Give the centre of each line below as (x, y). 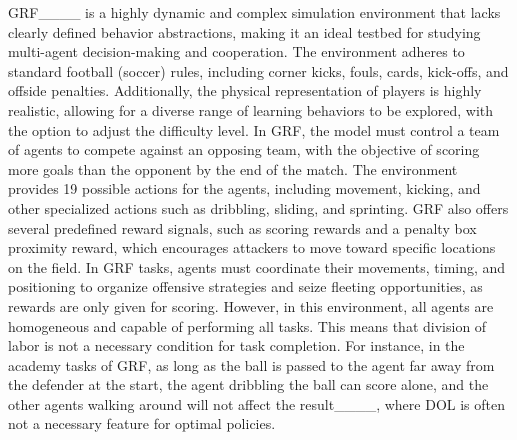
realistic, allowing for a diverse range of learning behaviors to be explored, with (251, 109)
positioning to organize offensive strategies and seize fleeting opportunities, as (245, 286)
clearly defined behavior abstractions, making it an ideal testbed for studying (244, 31)
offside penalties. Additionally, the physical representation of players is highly (245, 90)
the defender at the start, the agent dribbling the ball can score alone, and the (248, 384)
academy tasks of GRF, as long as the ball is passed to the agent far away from (251, 364)
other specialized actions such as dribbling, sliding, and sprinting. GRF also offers (258, 207)
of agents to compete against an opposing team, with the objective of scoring (244, 149)
